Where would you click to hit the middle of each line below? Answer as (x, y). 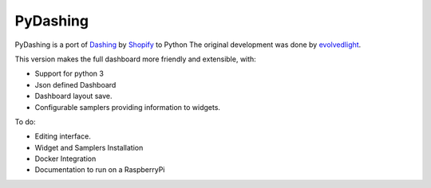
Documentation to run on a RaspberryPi (100, 170)
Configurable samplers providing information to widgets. (128, 107)
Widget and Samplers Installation (89, 147)
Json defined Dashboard (75, 84)
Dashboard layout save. (73, 96)
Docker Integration (65, 159)
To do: (25, 121)
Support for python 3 (69, 74)
